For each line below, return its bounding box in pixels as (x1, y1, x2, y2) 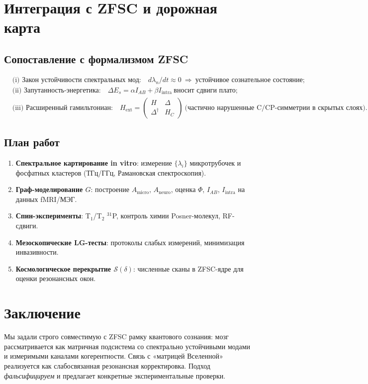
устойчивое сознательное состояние (195, 76, 303, 84)
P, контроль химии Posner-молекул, (112, 210, 220, 221)
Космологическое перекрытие (15, 263, 111, 274)
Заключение (4, 302, 81, 323)
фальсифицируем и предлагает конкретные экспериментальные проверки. (4, 370, 226, 381)
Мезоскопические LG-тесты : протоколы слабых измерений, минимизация (15, 237, 245, 247)
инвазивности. (15, 247, 59, 257)
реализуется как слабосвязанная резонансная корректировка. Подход (4, 360, 210, 371)
